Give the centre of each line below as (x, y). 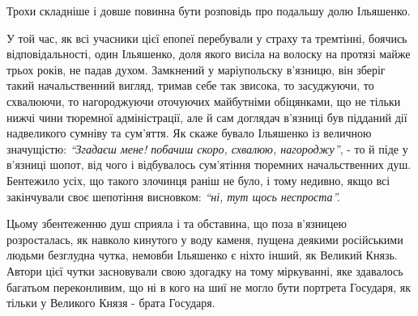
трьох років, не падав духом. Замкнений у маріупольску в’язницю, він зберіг (196, 69)
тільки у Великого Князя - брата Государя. (111, 303)
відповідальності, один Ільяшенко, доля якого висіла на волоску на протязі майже (209, 54)
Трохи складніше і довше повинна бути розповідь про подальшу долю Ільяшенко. (209, 11)
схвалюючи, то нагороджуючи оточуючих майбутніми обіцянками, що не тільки (204, 101)
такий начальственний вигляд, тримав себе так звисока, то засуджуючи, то (190, 85)
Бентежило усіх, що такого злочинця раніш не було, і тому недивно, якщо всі (198, 180)
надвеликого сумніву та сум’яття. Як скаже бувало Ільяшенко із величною (189, 133)
